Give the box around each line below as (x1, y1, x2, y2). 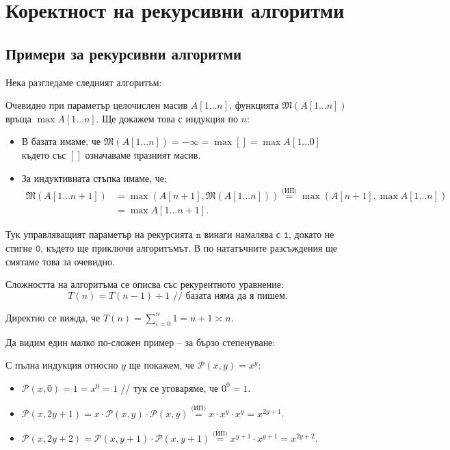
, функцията (229, 98, 279, 112)
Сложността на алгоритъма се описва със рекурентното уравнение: (5, 277, 284, 291)
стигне (5, 241, 33, 255)
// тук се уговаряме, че (120, 380, 219, 395)
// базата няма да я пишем (172, 291, 285, 301)
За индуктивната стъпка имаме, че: (21, 170, 167, 185)
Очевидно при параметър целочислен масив (5, 98, 188, 112)
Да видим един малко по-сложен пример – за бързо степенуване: (5, 334, 276, 349)
